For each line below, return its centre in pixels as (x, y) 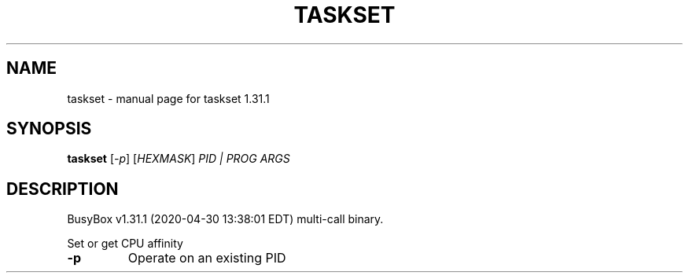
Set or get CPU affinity (125, 244)
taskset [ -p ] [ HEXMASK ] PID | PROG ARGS (179, 159)
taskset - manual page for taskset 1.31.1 (168, 98)
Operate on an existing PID (207, 258)
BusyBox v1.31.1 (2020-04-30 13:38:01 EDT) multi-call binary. (225, 219)
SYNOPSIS (49, 129)
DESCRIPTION (63, 189)
